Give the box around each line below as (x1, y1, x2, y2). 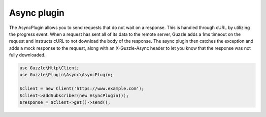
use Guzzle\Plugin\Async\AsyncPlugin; (19, 72, 113, 78)
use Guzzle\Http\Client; (19, 65, 80, 71)
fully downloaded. (9, 52, 46, 58)
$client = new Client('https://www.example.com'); (19, 86, 145, 91)
